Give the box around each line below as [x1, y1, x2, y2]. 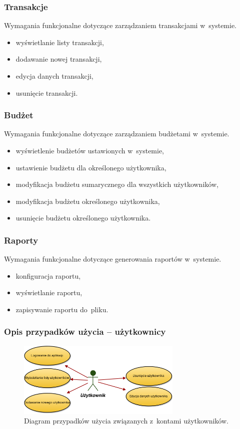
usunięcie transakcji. [15, 87, 78, 98]
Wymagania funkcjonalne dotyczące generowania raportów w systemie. [4, 254, 221, 264]
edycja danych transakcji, [15, 71, 93, 81]
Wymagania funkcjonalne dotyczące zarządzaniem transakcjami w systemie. [4, 20, 237, 31]
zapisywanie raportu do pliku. [15, 304, 108, 314]
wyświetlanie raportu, [15, 287, 82, 298]
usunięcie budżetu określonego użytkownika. [15, 212, 151, 223]
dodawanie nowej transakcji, [15, 54, 102, 64]
